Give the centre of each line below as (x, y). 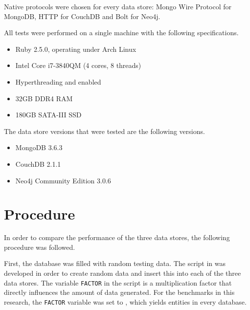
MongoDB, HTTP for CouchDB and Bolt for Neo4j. (82, 16)
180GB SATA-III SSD (48, 115)
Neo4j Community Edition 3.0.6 (63, 180)
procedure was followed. (40, 247)
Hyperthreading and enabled (58, 81)
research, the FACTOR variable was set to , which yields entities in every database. (125, 301)
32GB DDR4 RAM (44, 98)
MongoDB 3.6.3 (39, 147)
